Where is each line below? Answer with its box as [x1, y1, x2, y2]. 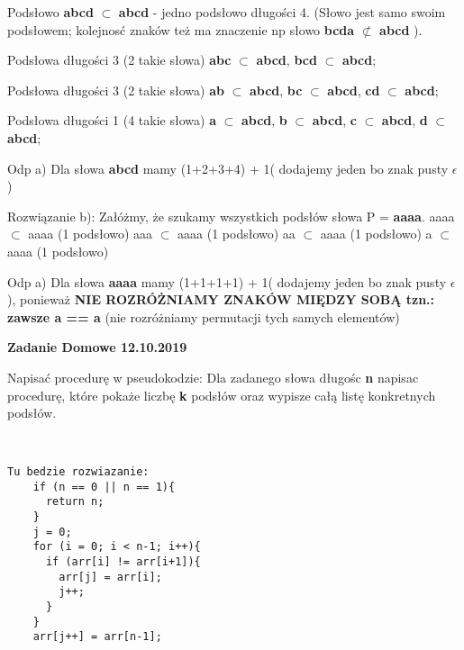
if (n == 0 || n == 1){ [32, 480, 176, 493]
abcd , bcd [256, 50, 317, 69]
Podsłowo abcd [7, 3, 94, 21]
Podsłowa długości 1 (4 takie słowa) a [7, 111, 216, 130]
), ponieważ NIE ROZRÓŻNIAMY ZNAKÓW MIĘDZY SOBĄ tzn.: [7, 290, 435, 309]
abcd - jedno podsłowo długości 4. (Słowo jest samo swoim [118, 3, 446, 21]
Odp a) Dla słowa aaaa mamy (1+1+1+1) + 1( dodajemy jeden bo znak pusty [7, 272, 447, 291]
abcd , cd [327, 80, 380, 99]
